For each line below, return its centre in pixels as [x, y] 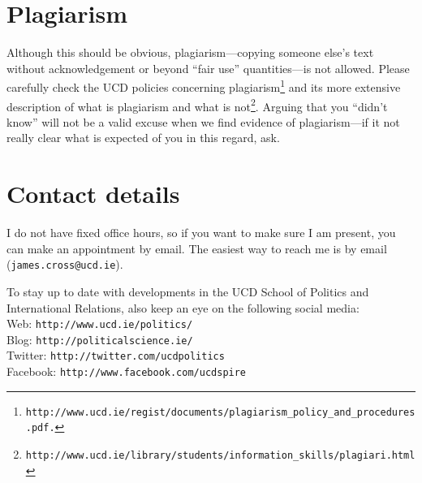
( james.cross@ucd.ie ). [65, 264]
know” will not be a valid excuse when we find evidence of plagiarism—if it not [203, 121]
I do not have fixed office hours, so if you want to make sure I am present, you [201, 233]
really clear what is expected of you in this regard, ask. [143, 138]
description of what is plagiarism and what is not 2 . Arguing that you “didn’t [197, 105]
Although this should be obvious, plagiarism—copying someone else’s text [190, 52]
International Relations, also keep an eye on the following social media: [183, 307]
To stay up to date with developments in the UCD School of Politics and [188, 291]
